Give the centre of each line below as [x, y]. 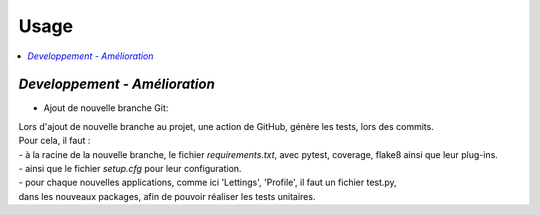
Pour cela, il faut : [54, 141]
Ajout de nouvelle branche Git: [106, 108]
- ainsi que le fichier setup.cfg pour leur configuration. [130, 169]
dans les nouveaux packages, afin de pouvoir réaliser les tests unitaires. [167, 196]
